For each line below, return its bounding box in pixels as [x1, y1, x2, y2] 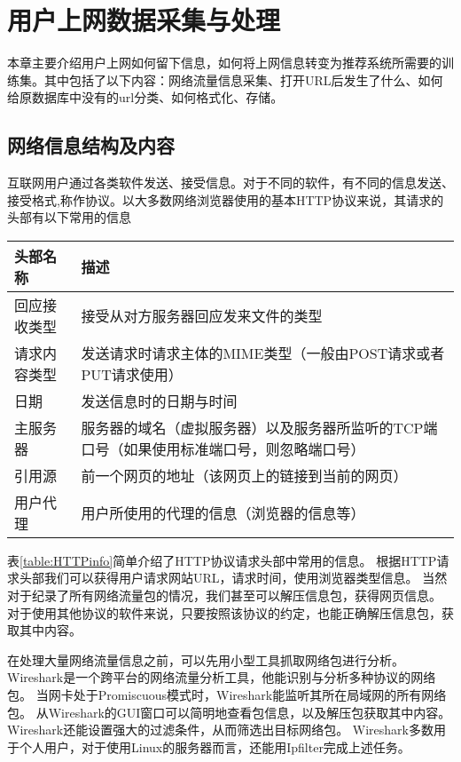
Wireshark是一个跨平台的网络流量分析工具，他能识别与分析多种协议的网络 [7, 668, 436, 687]
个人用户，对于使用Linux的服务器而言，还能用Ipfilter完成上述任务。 [19, 737, 410, 756]
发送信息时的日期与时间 [81, 390, 238, 411]
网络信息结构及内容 [7, 131, 175, 159]
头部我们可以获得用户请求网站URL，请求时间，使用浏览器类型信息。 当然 [19, 568, 448, 587]
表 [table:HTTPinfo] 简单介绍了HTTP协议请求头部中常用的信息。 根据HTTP [7, 551, 437, 569]
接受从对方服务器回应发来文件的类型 [81, 305, 323, 326]
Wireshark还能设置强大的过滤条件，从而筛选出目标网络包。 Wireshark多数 [7, 720, 434, 739]
